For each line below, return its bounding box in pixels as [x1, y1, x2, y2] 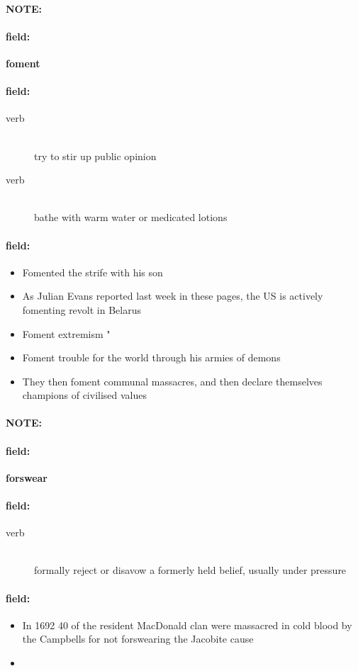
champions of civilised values [22, 388, 147, 402]
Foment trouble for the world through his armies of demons [22, 350, 281, 365]
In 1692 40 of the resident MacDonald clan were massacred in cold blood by [22, 617, 352, 632]
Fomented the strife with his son [22, 264, 163, 279]
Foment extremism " [22, 326, 111, 341]
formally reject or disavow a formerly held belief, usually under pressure [34, 563, 347, 577]
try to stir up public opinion [34, 148, 157, 163]
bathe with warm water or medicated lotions [34, 210, 228, 225]
